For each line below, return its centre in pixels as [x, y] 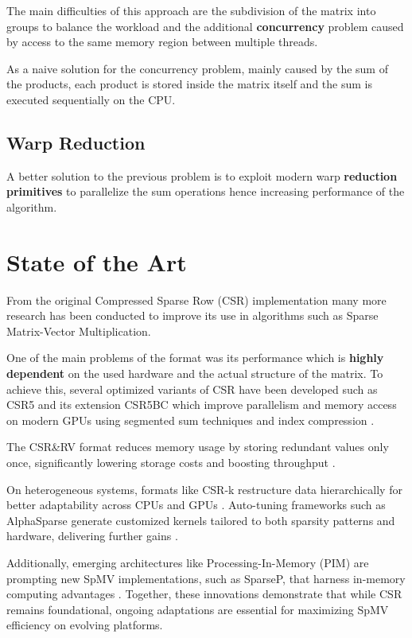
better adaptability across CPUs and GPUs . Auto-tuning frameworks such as [196, 505]
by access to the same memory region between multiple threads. [162, 42]
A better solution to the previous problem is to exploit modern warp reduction [202, 175]
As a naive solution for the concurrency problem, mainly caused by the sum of [197, 68]
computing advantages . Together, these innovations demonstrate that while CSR [204, 594]
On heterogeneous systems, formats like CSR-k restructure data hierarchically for [204, 489]
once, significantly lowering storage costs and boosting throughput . [171, 463]
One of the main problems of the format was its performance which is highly [195, 358]
